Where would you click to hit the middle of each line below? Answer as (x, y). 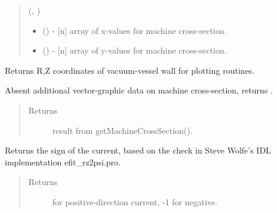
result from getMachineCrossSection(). (122, 130)
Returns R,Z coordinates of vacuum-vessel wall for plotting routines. (130, 70)
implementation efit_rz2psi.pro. (63, 162)
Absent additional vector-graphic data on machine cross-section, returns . (139, 90)
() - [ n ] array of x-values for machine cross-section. (135, 30)
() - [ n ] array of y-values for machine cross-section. (135, 50)
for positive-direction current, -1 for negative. (135, 201)
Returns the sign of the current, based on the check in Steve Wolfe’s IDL (138, 150)
